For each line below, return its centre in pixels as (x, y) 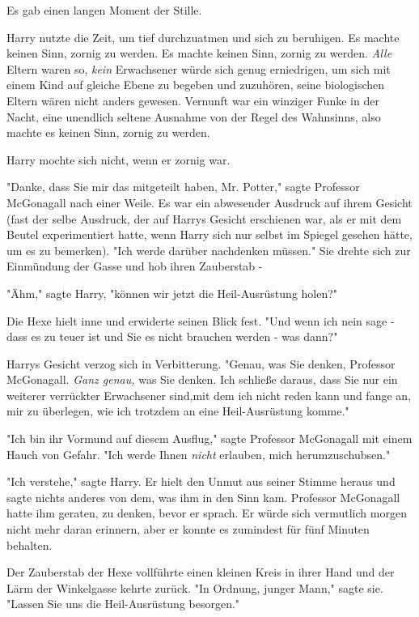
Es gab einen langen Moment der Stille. (104, 10)
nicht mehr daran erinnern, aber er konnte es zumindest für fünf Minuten (188, 529)
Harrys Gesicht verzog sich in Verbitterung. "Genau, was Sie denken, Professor (201, 363)
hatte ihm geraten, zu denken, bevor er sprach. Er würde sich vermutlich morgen (207, 513)
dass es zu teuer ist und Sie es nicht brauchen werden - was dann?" (172, 336)
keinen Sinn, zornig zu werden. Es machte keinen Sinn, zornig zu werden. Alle (199, 53)
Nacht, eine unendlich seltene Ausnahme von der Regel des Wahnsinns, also (194, 116)
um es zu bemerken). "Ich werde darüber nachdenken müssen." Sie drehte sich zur (209, 250)
